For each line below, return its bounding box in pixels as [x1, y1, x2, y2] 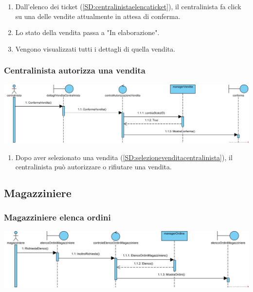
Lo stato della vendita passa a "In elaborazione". [15, 27, 160, 37]
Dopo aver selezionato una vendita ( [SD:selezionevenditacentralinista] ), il [15, 152, 233, 162]
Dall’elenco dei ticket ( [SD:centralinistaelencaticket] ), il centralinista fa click [15, 1, 241, 11]
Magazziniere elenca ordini [4, 211, 111, 223]
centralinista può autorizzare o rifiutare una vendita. [15, 162, 172, 172]
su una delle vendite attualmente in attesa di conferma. [15, 11, 181, 21]
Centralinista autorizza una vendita [4, 64, 145, 76]
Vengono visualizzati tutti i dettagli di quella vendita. [15, 43, 176, 54]
